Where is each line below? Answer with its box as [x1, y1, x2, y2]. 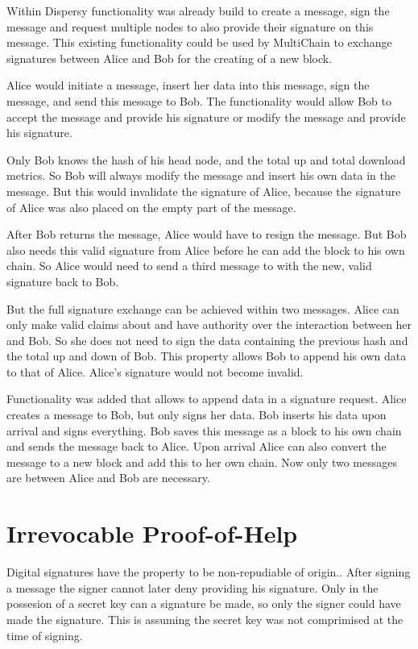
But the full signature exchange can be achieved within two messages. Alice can [6, 300, 399, 317]
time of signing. [6, 626, 83, 643]
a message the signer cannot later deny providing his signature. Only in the [6, 579, 379, 596]
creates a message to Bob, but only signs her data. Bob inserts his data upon [6, 406, 387, 423]
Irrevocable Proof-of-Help [6, 517, 298, 550]
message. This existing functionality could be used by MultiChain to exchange [6, 34, 392, 51]
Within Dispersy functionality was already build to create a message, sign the [6, 2, 390, 19]
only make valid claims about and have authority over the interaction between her [6, 316, 412, 333]
